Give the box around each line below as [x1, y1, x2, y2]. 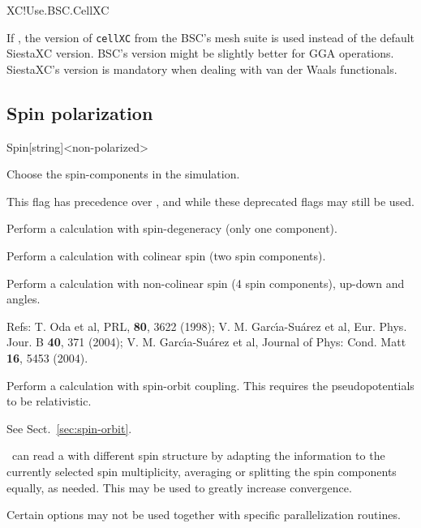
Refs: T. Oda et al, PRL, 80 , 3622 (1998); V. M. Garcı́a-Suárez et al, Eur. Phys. [6, 317, 407, 334]
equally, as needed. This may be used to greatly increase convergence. [6, 479, 352, 496]
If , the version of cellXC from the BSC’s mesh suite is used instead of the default [6, 28, 415, 45]
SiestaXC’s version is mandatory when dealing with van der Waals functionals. [6, 60, 397, 77]
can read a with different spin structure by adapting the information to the [11, 447, 385, 464]
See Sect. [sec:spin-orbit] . [6, 419, 132, 436]
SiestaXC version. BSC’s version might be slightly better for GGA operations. [6, 45, 394, 62]
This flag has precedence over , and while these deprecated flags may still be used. [6, 192, 415, 209]
